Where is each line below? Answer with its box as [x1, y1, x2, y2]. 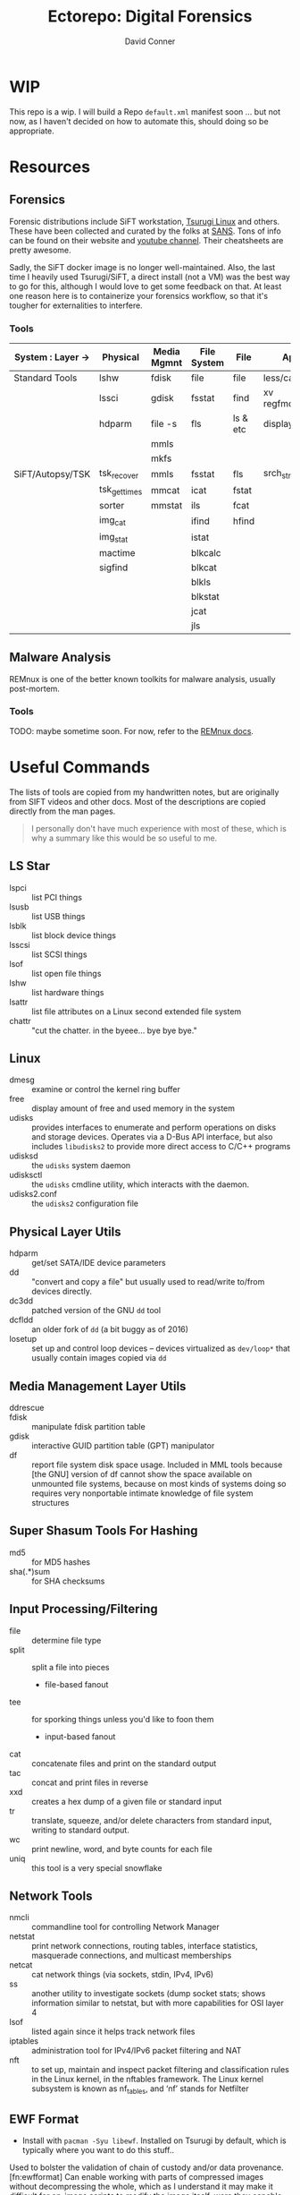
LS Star [9, 858, 51, 874]
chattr [9, 1015, 31, 1026]
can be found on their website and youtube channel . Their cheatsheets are [9, 235, 284, 245]
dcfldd [9, 1314, 34, 1326]
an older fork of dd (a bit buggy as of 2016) [31, 1324, 189, 1335]
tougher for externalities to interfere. [9, 300, 143, 311]
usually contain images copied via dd [31, 1353, 167, 1363]
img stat [99, 530, 129, 544]
